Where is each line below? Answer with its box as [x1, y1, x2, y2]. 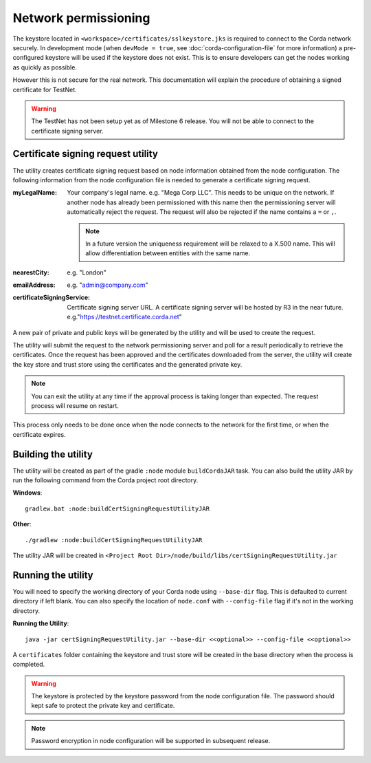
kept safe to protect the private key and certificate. [31, 702, 175, 710]
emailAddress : [12, 281, 56, 289]
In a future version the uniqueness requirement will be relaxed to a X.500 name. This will [85, 239, 336, 248]
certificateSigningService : [12, 293, 91, 302]
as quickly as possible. [12, 63, 77, 72]
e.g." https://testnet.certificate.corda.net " [67, 313, 182, 321]
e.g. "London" [67, 268, 106, 277]
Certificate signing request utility [12, 148, 158, 160]
